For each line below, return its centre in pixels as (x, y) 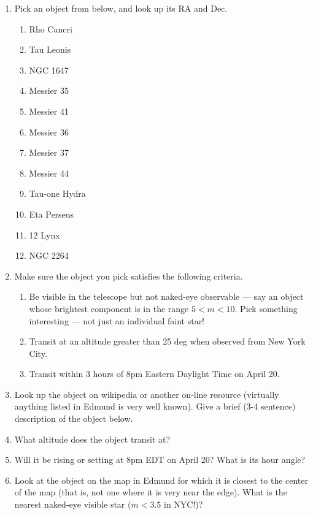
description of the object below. (74, 418)
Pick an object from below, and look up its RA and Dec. (121, 8)
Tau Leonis (50, 49)
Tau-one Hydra (57, 193)
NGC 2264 (49, 255)
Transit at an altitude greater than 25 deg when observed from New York (167, 341)
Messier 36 (49, 132)
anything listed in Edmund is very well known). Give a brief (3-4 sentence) (155, 406)
